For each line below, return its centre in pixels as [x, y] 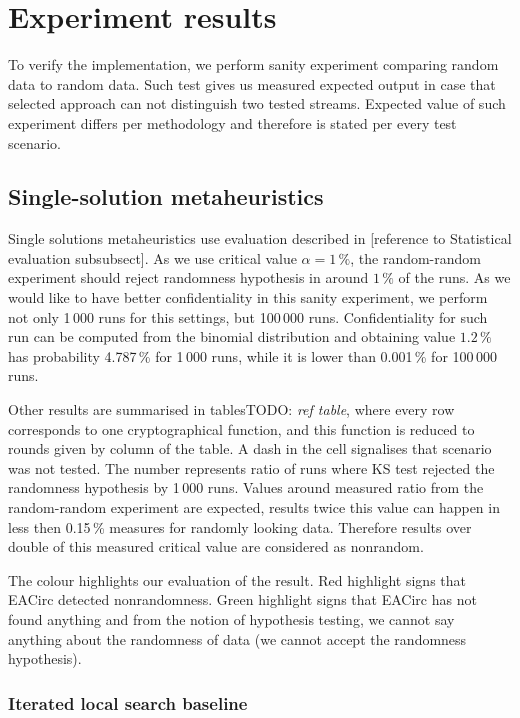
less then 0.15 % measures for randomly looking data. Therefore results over [240, 526]
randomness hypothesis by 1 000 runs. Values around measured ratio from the [246, 487]
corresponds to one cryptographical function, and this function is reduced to [241, 428]
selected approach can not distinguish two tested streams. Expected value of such [257, 103]
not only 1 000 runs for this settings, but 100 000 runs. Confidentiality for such [248, 316]
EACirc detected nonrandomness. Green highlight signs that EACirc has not [242, 599]
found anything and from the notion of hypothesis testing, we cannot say [231, 618]
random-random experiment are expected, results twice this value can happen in [254, 507]
